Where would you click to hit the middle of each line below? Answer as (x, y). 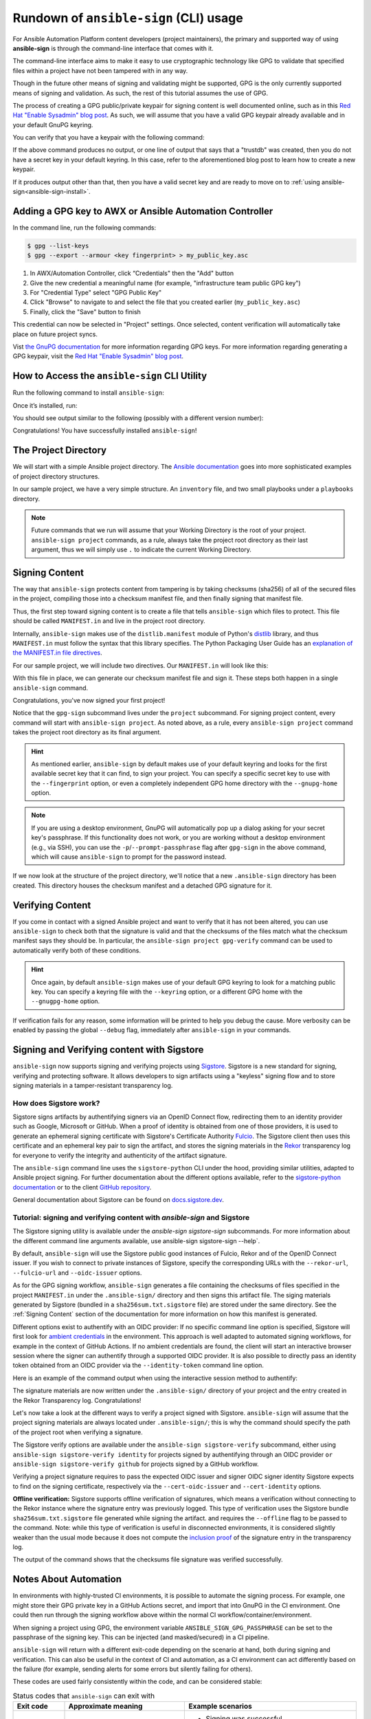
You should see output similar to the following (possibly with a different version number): (138, 418)
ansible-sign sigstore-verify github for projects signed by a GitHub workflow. (136, 1464)
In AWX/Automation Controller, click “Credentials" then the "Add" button (132, 273)
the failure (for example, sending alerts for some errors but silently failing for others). (133, 1669)
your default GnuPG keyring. (53, 124)
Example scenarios (220, 1707)
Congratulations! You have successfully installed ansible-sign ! (105, 430)
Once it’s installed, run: (45, 405)
